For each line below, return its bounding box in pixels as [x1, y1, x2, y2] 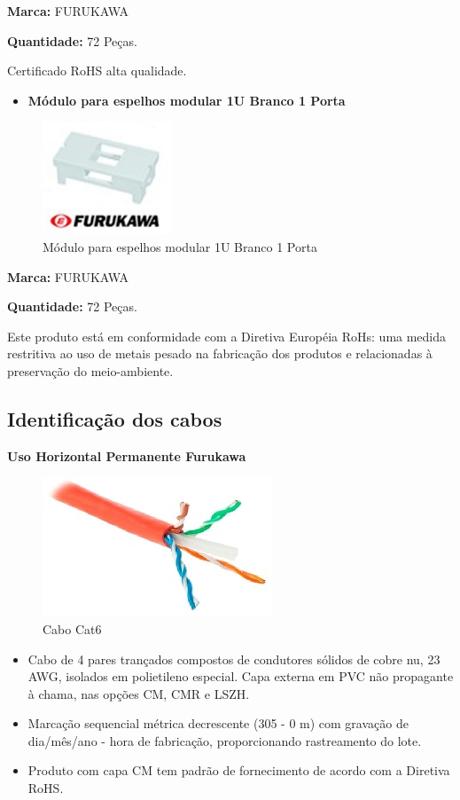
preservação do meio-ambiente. [7, 361, 174, 380]
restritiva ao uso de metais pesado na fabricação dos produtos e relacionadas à [7, 344, 433, 363]
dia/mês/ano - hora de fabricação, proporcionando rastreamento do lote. [27, 731, 422, 749]
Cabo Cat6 [43, 619, 102, 638]
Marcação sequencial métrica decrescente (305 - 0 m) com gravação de [27, 714, 409, 733]
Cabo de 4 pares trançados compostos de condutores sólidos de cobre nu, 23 [27, 649, 441, 668]
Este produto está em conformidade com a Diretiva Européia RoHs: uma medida [7, 326, 447, 345]
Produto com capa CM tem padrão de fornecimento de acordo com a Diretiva [27, 761, 450, 780]
